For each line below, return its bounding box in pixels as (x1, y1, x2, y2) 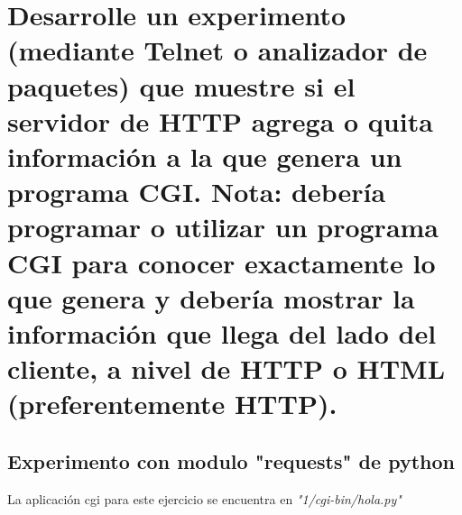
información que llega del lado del (7, 314, 437, 351)
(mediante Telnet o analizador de (7, 32, 428, 69)
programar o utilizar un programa (7, 208, 439, 245)
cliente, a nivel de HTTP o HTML (7, 350, 446, 387)
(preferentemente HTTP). (7, 385, 337, 422)
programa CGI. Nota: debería (7, 173, 386, 210)
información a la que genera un (7, 137, 402, 174)
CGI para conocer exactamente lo (7, 244, 436, 280)
